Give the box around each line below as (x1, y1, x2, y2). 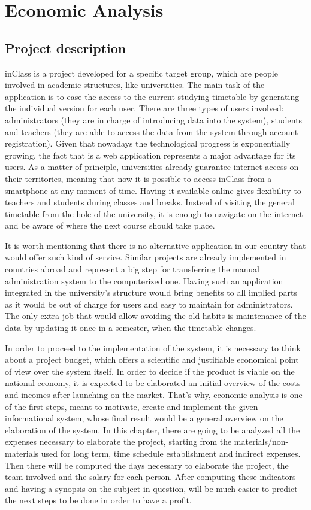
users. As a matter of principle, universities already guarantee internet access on (5, 160, 299, 173)
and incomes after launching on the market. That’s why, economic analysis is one (5, 388, 303, 401)
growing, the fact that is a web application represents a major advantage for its (5, 148, 296, 161)
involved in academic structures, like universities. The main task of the (5, 78, 265, 91)
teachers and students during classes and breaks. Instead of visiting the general (5, 196, 295, 208)
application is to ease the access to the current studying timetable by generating (5, 90, 300, 102)
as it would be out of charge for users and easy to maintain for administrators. (5, 297, 293, 310)
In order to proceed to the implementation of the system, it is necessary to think (5, 341, 301, 354)
